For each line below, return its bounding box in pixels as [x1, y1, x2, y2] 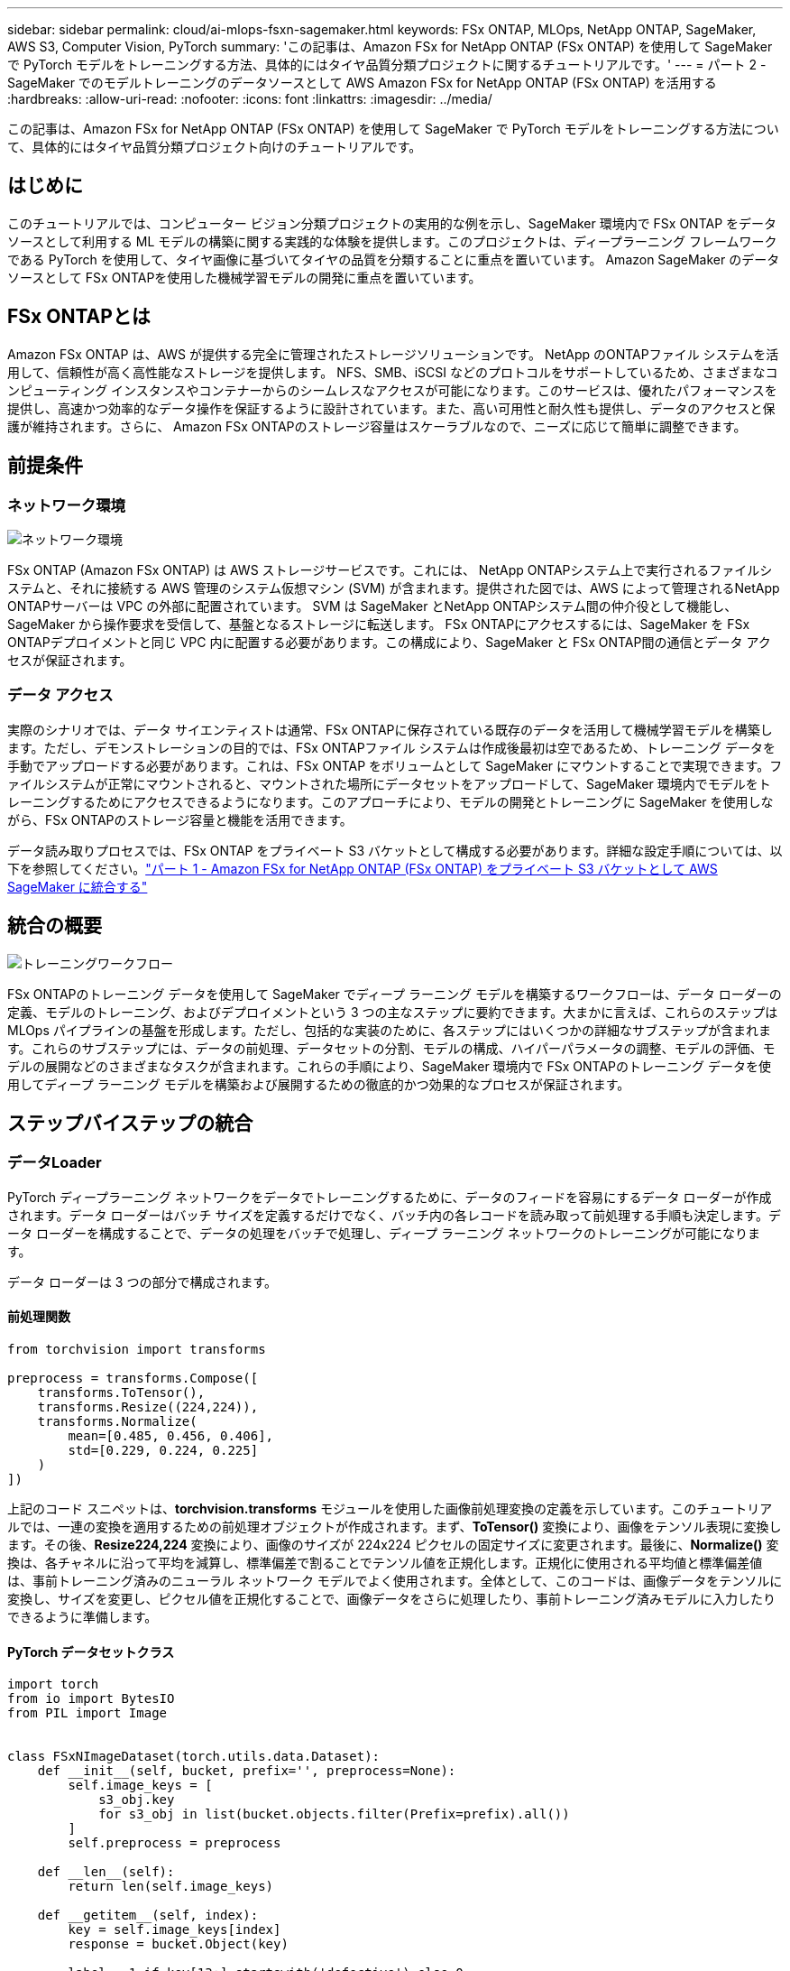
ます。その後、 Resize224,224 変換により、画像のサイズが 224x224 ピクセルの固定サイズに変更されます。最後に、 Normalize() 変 [7, 1536, 779, 1552]
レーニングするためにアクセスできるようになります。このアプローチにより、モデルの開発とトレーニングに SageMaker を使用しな [7, 793, 774, 810]
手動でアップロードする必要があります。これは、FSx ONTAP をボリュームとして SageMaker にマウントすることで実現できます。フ [7, 757, 783, 773]
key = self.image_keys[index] [68, 1922, 281, 1938]
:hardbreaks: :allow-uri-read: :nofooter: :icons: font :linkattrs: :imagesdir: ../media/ [7, 91, 492, 106]
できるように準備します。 [7, 1608, 158, 1624]
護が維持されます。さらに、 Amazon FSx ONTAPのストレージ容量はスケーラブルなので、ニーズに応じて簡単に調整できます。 [7, 418, 747, 434]
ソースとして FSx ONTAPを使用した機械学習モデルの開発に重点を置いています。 [7, 269, 482, 285]
